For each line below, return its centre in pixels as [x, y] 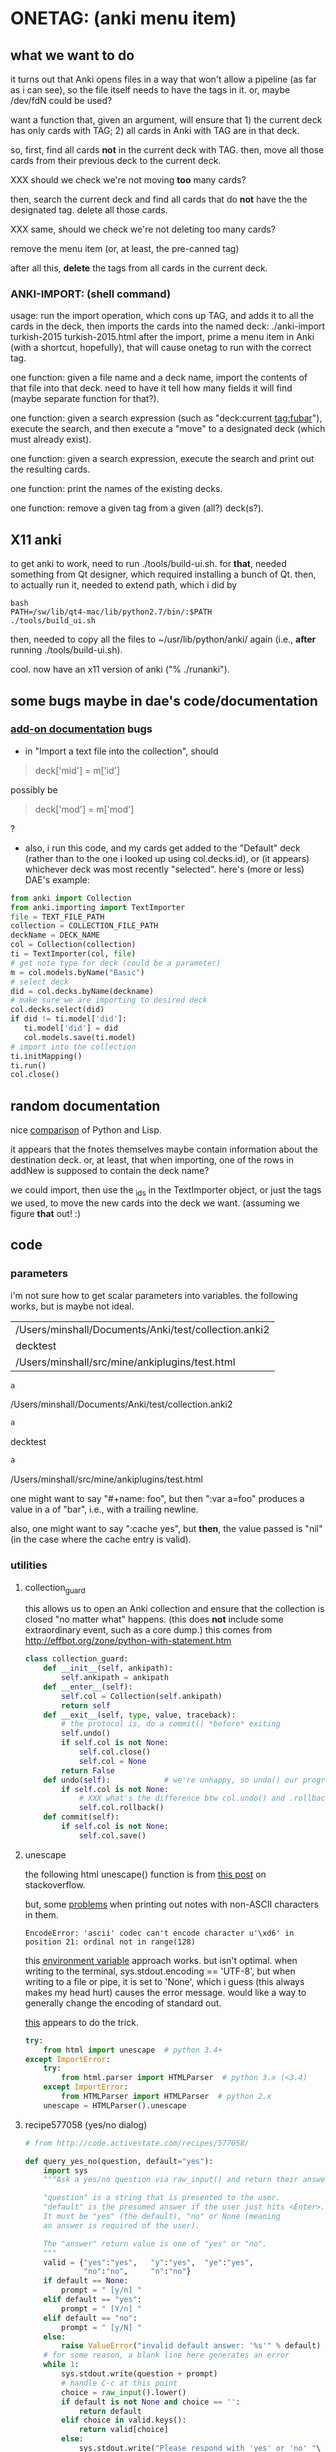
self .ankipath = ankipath [115, 1678]
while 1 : [61, 2365]
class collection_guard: [76, 1659]
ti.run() [28, 1065]
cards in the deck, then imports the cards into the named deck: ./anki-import [168, 326]
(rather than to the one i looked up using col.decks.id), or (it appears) [167, 858]
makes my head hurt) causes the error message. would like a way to [165, 1992]
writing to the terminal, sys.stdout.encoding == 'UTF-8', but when [160, 1971]
